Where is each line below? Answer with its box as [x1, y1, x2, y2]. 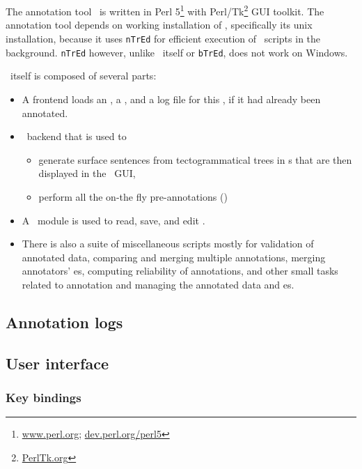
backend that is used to [26, 129, 127, 144]
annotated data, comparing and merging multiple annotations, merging [22, 249, 326, 264]
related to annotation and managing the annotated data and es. [22, 277, 294, 291]
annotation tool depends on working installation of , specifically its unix [6, 17, 313, 32]
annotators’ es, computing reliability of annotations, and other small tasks [22, 263, 338, 278]
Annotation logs [6, 311, 123, 332]
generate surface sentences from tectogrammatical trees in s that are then [38, 152, 352, 167]
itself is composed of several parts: [10, 68, 157, 83]
